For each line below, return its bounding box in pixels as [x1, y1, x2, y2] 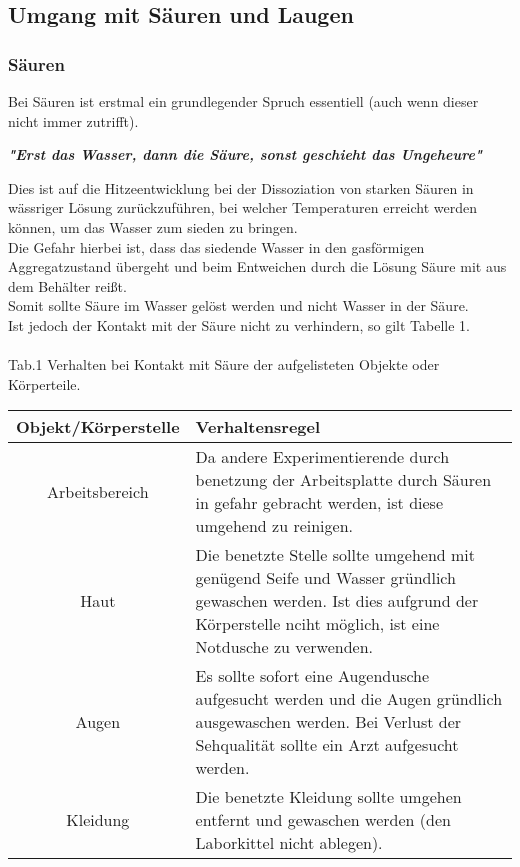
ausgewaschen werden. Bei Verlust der [195, 710, 462, 734]
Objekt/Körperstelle [16, 415, 180, 439]
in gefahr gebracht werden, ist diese [195, 491, 444, 515]
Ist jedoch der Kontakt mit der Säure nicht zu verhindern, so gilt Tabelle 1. [8, 314, 470, 335]
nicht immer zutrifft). [8, 110, 139, 131]
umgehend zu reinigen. [195, 514, 354, 538]
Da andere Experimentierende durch [195, 445, 450, 469]
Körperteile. [8, 373, 81, 394]
